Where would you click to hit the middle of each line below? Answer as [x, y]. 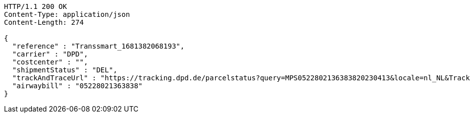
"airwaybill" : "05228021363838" [77, 86]
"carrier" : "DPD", [50, 54]
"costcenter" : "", [50, 62]
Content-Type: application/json [67, 14]
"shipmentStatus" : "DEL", [65, 70]
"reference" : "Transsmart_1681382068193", [98, 46]
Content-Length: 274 [44, 22]
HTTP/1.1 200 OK [36, 6]
